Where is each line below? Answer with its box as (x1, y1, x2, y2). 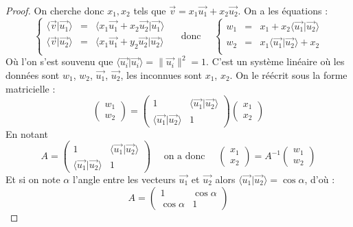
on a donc (163, 152, 205, 162)
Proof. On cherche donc (5, 3, 104, 17)
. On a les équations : (238, 3, 328, 17)
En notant (5, 126, 49, 141)
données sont (5, 68, 60, 82)
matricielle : (5, 81, 56, 95)
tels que (133, 3, 166, 17)
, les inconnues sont (120, 68, 202, 82)
